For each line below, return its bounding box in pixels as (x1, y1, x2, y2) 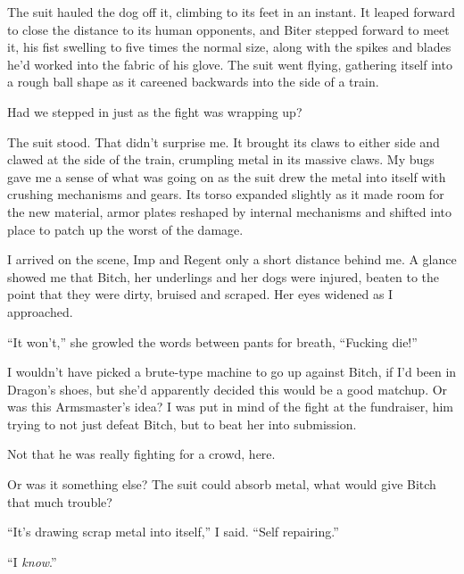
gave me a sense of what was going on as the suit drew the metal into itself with (7, 167, 446, 186)
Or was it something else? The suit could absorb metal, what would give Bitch (7, 475, 436, 494)
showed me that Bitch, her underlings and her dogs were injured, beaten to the (7, 267, 440, 286)
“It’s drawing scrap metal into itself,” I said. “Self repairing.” (7, 522, 339, 541)
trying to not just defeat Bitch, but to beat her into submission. (7, 414, 357, 433)
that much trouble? (7, 492, 112, 511)
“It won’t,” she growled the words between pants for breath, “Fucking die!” (7, 332, 418, 351)
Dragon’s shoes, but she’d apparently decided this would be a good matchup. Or (7, 379, 448, 398)
